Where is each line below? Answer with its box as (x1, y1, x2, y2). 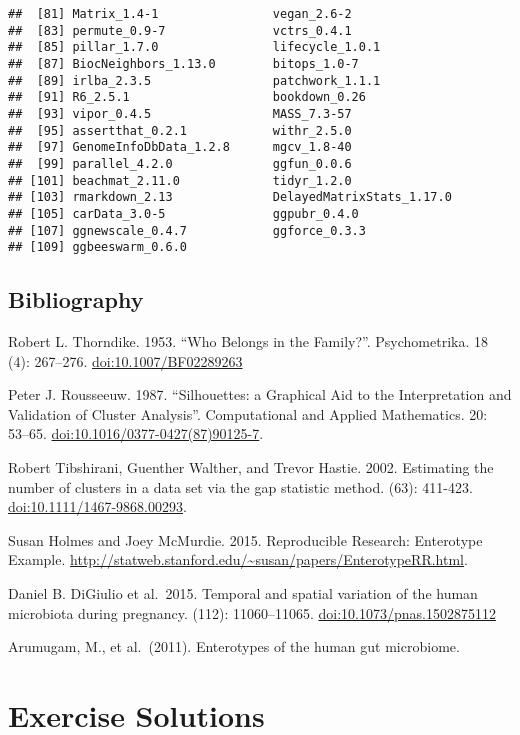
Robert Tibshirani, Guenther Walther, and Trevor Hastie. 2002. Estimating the (8, 457, 494, 478)
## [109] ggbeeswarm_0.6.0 (8, 240, 187, 255)
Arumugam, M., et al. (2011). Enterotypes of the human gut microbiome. (8, 636, 460, 657)
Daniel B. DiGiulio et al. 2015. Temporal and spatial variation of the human (8, 582, 478, 603)
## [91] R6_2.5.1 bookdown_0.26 (8, 90, 366, 105)
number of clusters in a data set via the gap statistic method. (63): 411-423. (8, 476, 473, 497)
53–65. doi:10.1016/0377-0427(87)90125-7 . (8, 423, 264, 444)
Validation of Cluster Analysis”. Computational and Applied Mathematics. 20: (8, 403, 488, 424)
